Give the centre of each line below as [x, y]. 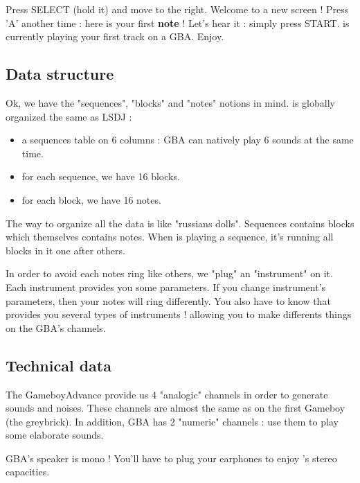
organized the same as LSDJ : [69, 116]
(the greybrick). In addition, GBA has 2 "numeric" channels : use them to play [172, 421]
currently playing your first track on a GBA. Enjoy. [115, 36]
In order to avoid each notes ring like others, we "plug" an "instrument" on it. [169, 273]
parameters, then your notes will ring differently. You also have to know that [168, 300]
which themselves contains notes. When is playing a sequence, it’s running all [170, 237]
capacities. [28, 472]
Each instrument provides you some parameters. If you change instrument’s [166, 287]
